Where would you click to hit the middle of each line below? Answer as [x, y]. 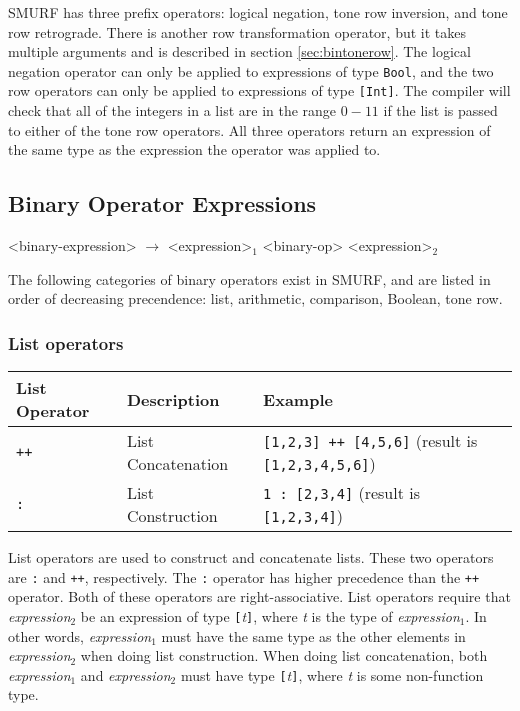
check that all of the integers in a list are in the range [172, 110]
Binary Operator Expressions [162, 203]
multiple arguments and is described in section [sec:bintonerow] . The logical [239, 51]
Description [173, 399]
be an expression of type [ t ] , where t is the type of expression [270, 615]
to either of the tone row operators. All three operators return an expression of [249, 129]
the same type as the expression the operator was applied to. [194, 149]
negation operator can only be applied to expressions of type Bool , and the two [251, 70]
